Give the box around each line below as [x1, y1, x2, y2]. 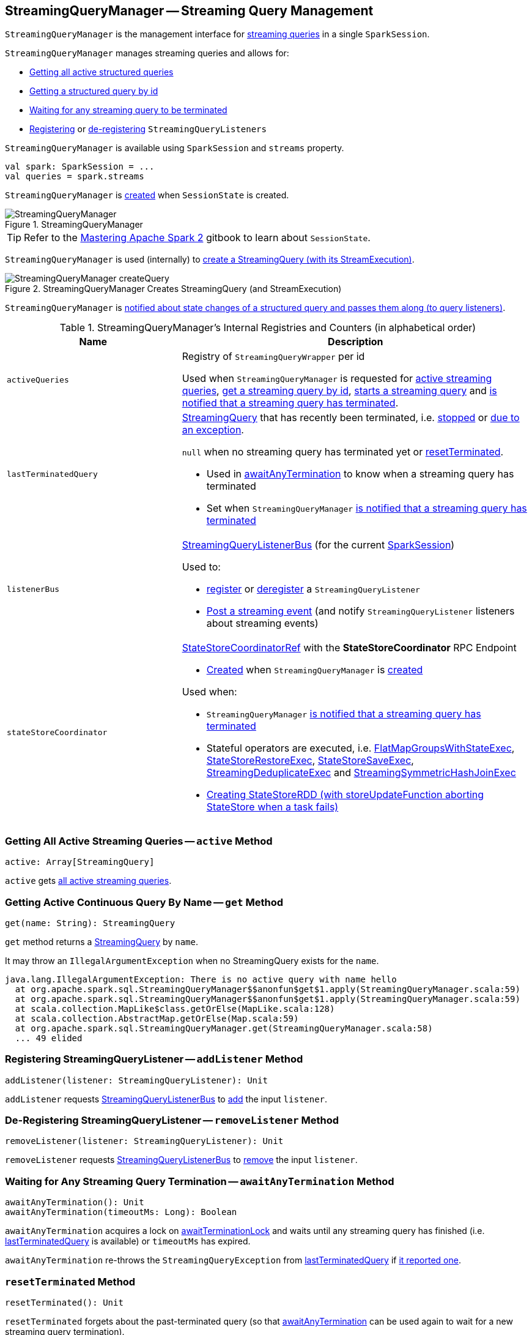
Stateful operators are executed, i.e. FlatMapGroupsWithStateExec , [206, 742, 515, 755]
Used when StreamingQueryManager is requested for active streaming [182, 372, 492, 385]
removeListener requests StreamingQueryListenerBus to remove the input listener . [5, 1154, 358, 1165]
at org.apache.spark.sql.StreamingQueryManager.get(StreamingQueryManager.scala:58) [15, 1023, 433, 1033]
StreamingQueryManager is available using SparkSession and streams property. [5, 143, 344, 154]
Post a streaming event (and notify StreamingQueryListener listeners [206, 605, 515, 618]
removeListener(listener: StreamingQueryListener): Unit [5, 1136, 284, 1146]
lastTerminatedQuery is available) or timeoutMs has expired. [5, 1236, 251, 1247]
